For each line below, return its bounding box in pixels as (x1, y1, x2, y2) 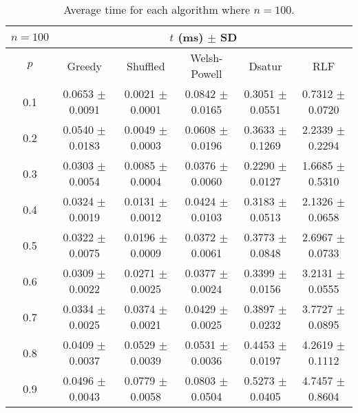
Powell (191, 66, 222, 81)
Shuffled (127, 57, 165, 74)
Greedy (67, 57, 102, 74)
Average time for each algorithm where (63, 1, 251, 17)
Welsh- (190, 50, 223, 66)
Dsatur (249, 57, 282, 74)
